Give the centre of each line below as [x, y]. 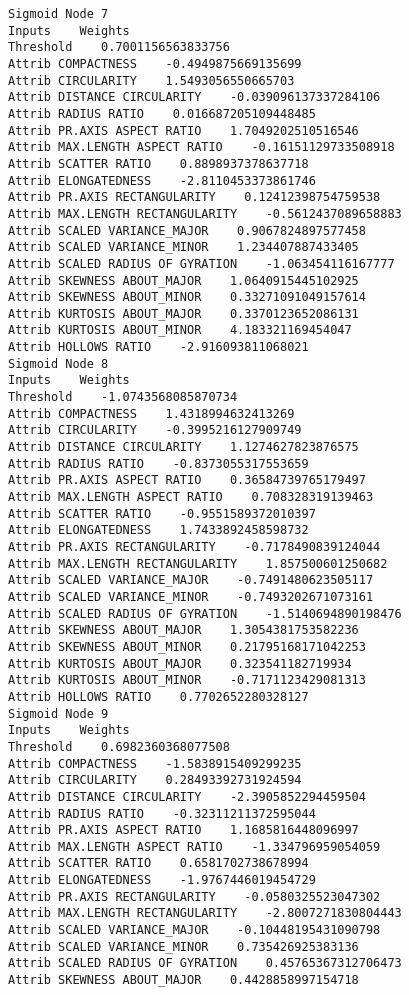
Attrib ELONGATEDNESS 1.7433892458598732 [158, 530]
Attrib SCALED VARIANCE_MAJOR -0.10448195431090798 [194, 930]
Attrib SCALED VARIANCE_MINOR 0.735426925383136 [183, 946]
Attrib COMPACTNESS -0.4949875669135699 [155, 63]
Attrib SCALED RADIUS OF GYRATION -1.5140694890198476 [205, 613]
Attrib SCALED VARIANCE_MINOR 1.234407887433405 [183, 247]
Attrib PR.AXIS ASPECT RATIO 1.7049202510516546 [183, 130]
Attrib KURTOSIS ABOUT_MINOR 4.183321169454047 [180, 330]
